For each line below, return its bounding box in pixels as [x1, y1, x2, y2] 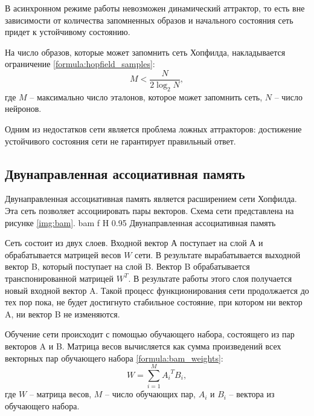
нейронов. [5, 102, 42, 115]
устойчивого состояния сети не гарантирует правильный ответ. [5, 134, 236, 147]
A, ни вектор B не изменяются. [5, 307, 120, 320]
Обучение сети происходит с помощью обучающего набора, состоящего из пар [5, 328, 295, 340]
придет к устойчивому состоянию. [5, 25, 130, 38]
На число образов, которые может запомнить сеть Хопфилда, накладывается [5, 45, 286, 58]
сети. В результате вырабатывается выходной [135, 248, 301, 261]
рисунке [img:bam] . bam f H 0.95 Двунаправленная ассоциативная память [5, 216, 276, 229]
